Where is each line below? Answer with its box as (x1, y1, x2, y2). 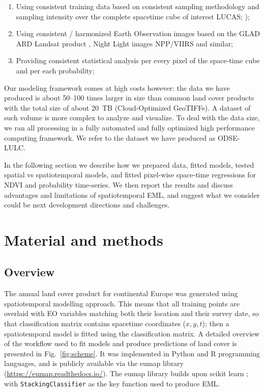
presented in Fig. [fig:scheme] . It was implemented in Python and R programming (4, 348, 260, 358)
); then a (202, 318, 229, 329)
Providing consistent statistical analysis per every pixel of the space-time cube (16, 55, 260, 66)
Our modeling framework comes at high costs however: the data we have (4, 82, 230, 93)
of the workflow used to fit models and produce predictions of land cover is (4, 338, 237, 349)
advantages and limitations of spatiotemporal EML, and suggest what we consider (4, 189, 260, 200)
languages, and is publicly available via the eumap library (4, 358, 184, 369)
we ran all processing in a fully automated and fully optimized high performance (4, 122, 255, 133)
